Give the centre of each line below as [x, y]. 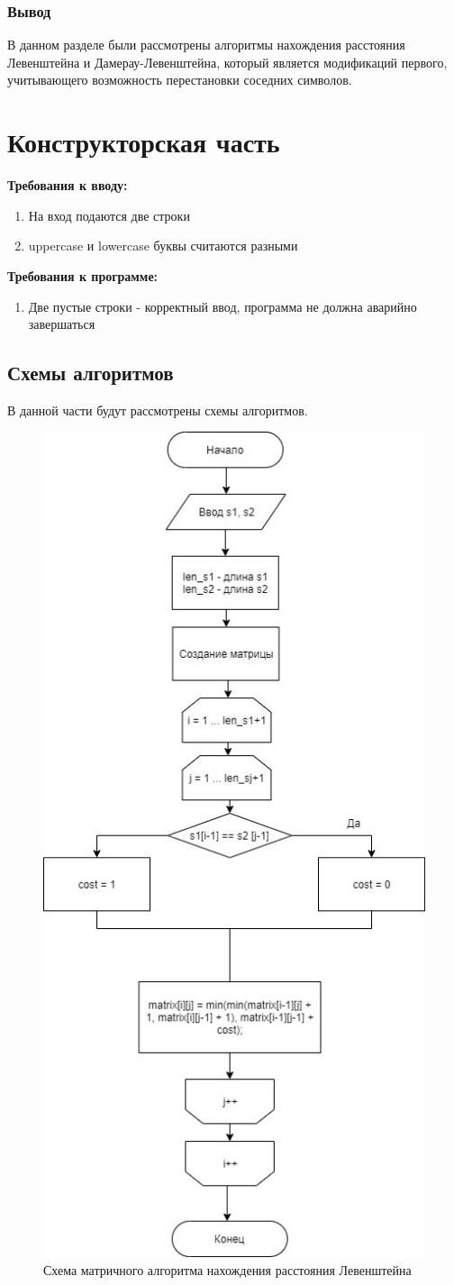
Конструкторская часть [144, 142]
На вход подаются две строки [109, 215]
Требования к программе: [83, 275]
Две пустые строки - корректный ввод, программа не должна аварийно [222, 306]
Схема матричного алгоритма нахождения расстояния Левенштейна [227, 1269]
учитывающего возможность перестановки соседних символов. [180, 80]
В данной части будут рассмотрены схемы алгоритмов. [158, 410]
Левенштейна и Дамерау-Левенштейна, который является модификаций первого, [227, 62]
